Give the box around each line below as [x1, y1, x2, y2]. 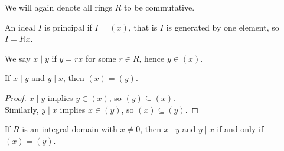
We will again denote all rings [5, 1, 113, 13]
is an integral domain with [22, 123, 117, 135]
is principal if [44, 21, 92, 33]
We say [5, 52, 31, 64]
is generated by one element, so [166, 21, 279, 33]
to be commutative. [124, 1, 195, 13]
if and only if [217, 123, 264, 135]
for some [85, 52, 116, 64]
